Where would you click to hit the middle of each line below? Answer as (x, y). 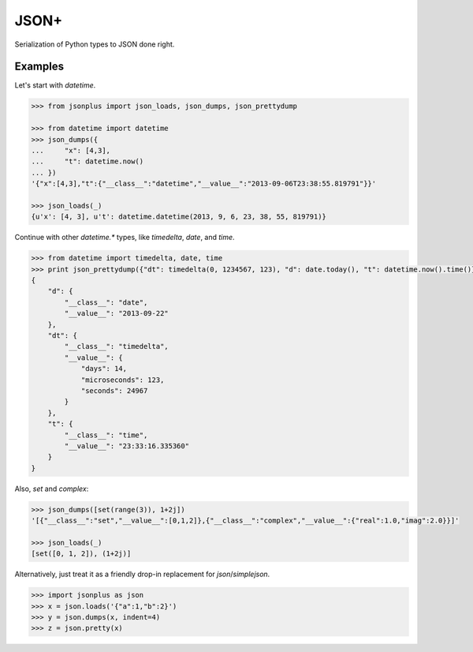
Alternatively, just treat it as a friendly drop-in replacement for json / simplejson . (142, 574)
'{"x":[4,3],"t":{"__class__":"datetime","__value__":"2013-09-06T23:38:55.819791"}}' (204, 184)
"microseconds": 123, (123, 380)
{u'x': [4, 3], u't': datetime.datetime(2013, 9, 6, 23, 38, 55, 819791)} (179, 217)
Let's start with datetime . (55, 85)
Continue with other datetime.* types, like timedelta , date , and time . (125, 238)
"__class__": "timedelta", (116, 347)
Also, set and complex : (52, 489)
